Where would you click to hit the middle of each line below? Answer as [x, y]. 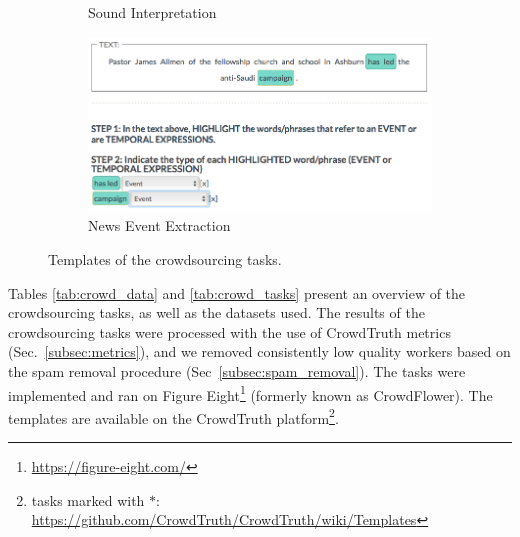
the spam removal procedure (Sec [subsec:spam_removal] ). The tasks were [237, 370]
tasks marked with [88, 499]
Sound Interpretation [152, 12]
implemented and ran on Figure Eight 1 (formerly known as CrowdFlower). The [250, 393]
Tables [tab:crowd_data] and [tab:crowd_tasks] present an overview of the [237, 292]
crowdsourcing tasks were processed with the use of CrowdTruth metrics [229, 331]
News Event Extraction [159, 225]
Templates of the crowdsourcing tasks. [165, 258]
